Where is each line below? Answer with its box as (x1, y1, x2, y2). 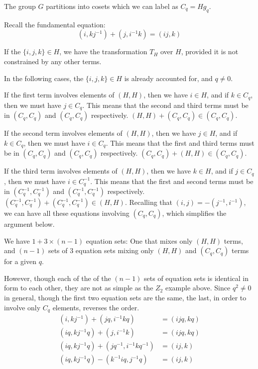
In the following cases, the (4, 73, 84, 83)
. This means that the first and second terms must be (90, 176, 254, 186)
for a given (4, 256, 36, 267)
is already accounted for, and (124, 73, 213, 83)
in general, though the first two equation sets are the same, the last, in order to (4, 292, 247, 302)
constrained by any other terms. (4, 56, 102, 66)
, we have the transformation (59, 46, 147, 57)
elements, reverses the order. (52, 302, 139, 312)
